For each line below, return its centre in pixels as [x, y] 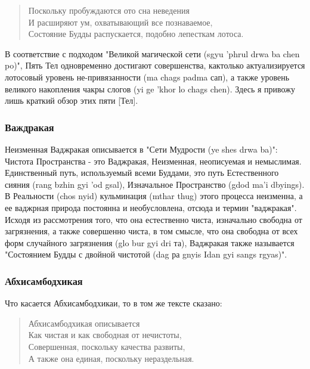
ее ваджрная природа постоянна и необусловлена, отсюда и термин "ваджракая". [151, 207]
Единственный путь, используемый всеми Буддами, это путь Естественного [142, 173]
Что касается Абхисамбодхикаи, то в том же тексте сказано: [114, 303]
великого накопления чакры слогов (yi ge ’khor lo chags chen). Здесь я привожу [150, 89]
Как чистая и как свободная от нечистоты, [105, 335]
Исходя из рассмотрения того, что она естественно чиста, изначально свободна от [154, 219]
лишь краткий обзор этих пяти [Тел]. [72, 100]
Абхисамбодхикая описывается [84, 323]
